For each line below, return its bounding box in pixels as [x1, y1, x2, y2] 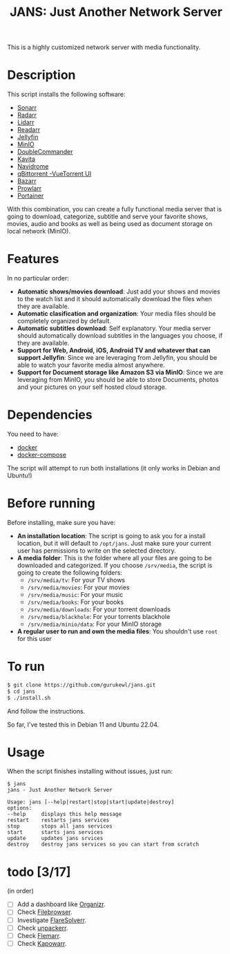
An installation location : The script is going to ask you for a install [17, 531, 206, 540]
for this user [17, 634, 52, 642]
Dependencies [7, 407, 93, 423]
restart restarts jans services [7, 817, 110, 824]
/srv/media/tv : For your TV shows [27, 575, 126, 584]
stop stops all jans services [7, 823, 113, 830]
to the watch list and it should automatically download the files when [17, 295, 213, 303]
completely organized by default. [17, 317, 112, 325]
